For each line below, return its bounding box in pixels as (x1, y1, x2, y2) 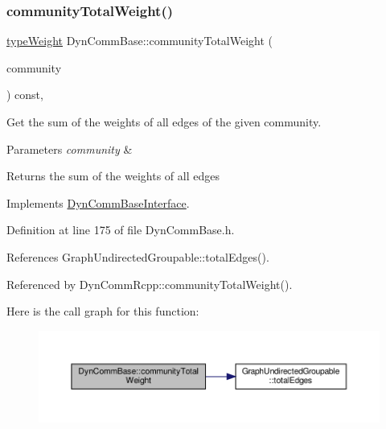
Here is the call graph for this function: (6, 303, 199, 320)
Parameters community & (6, 140, 133, 157)
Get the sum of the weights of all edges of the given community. (6, 113, 322, 130)
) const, (6, 86, 43, 103)
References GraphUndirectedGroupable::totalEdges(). (6, 248, 269, 265)
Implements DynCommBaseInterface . (6, 194, 190, 211)
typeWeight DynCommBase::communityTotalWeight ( (6, 32, 273, 49)
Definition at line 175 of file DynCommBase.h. (6, 221, 235, 238)
